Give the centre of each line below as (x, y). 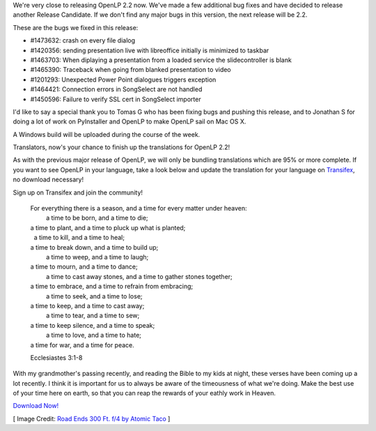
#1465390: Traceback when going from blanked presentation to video (131, 70)
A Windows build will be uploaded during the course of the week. (107, 134)
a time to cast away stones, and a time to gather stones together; (139, 276)
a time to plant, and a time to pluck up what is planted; (108, 227)
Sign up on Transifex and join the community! (78, 192)
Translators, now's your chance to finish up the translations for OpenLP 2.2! (122, 147)
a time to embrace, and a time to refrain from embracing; (112, 287)
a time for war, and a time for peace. (83, 345)
